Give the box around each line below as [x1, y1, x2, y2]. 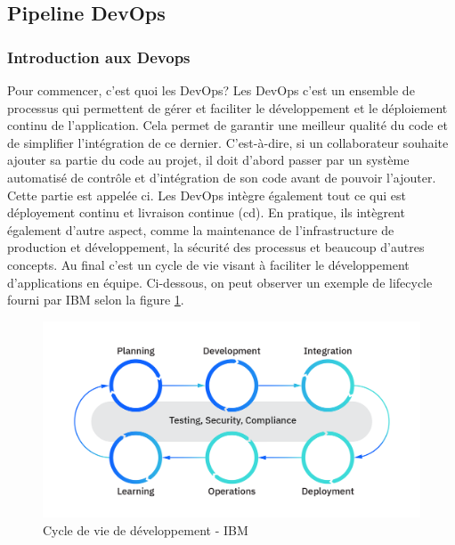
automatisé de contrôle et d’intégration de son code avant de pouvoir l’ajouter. [7, 167, 436, 186]
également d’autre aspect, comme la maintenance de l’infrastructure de [7, 220, 394, 239]
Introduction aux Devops [7, 45, 191, 68]
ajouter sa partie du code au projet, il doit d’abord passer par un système [7, 150, 410, 169]
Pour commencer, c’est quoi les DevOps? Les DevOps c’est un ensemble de [7, 81, 415, 99]
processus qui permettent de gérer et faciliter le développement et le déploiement [7, 98, 448, 117]
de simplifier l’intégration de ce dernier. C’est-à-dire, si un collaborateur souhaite [7, 133, 449, 151]
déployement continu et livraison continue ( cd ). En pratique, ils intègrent [7, 203, 405, 222]
